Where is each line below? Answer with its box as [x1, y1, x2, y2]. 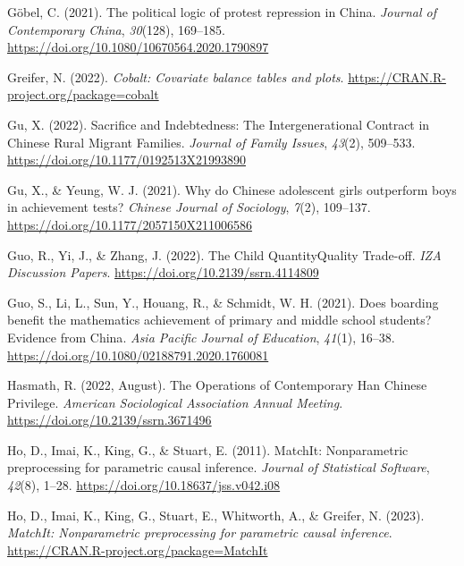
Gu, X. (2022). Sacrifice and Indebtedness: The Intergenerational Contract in [7, 114, 430, 133]
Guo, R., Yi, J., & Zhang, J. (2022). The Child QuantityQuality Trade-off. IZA [7, 245, 442, 264]
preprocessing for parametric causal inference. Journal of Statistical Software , [7, 458, 430, 477]
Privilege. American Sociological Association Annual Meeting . [7, 393, 343, 411]
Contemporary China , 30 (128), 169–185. [7, 20, 225, 38]
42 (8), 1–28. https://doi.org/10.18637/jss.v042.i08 [7, 476, 281, 494]
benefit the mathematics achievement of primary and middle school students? [7, 310, 432, 329]
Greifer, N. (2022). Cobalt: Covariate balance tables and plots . [7, 67, 344, 86]
